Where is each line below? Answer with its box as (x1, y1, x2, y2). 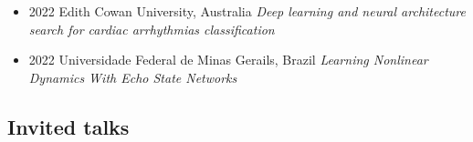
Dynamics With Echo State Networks (28, 67, 237, 86)
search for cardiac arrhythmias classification (28, 19, 275, 38)
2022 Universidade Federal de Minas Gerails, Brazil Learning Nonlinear (28, 50, 428, 69)
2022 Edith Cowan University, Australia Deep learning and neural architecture (28, 2, 466, 20)
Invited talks (7, 112, 130, 140)
